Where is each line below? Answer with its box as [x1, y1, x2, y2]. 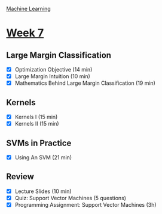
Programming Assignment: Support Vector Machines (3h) [14, 201, 157, 208]
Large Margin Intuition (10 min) [14, 73, 91, 80]
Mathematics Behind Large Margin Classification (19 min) [14, 79, 155, 87]
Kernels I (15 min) [14, 114, 58, 120]
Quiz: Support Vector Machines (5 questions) [14, 194, 127, 201]
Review [6, 171, 35, 182]
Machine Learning [6, 5, 51, 12]
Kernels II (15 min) [14, 120, 59, 127]
